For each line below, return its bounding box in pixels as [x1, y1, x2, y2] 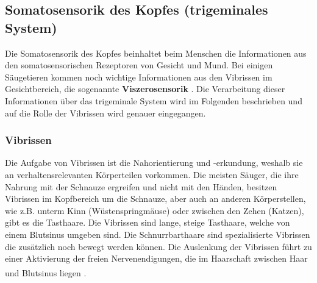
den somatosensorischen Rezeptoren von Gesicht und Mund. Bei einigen [5, 59, 273, 71]
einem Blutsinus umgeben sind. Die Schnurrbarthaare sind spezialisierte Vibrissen [5, 227, 310, 240]
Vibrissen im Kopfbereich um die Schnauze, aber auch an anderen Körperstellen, [5, 192, 306, 205]
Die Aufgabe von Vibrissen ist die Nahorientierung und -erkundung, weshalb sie [5, 156, 303, 169]
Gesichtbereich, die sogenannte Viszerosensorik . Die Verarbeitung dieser [5, 82, 285, 95]
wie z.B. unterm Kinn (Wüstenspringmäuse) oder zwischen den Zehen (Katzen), [5, 204, 304, 217]
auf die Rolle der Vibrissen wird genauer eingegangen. [5, 106, 206, 119]
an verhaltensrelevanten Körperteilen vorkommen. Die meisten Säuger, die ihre [5, 168, 299, 181]
